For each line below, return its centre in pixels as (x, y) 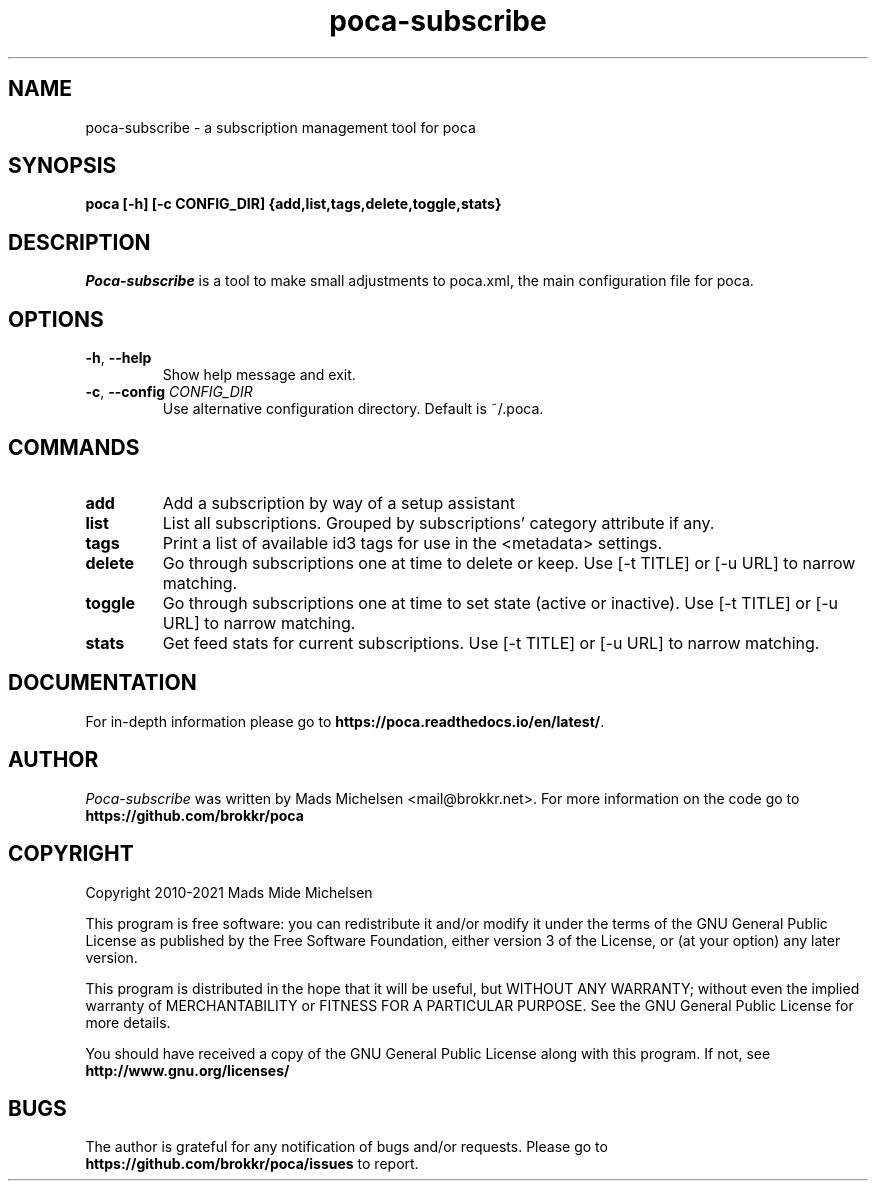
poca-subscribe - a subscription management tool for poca (280, 127)
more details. (128, 1022)
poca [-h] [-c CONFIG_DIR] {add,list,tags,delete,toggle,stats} (293, 204)
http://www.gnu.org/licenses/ (187, 1070)
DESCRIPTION (79, 242)
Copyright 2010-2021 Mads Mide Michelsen (229, 892)
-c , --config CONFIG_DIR (169, 392)
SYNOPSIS (62, 166)
